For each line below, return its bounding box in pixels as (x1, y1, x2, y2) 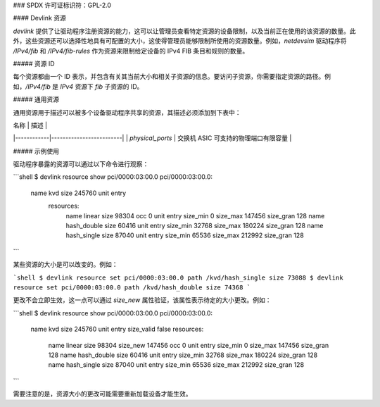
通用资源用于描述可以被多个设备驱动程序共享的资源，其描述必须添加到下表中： (13, 108, 241, 116)
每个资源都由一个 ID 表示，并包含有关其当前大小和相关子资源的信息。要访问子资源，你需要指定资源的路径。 (13, 73, 325, 81)
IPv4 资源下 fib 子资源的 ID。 (60, 82, 144, 91)
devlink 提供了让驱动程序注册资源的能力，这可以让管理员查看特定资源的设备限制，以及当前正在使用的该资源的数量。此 (13, 27, 356, 35)
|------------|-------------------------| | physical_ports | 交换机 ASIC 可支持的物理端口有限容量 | (13, 134, 292, 142)
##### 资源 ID (13, 59, 56, 68)
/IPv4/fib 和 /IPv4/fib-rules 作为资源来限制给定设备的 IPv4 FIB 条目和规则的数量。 (13, 46, 249, 55)
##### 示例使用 (13, 146, 60, 155)
